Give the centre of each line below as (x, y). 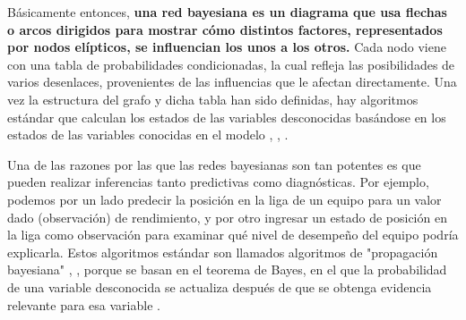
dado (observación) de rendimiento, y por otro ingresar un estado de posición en (227, 217)
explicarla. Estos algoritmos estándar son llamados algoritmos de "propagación (223, 252)
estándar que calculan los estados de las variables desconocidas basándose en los (227, 117)
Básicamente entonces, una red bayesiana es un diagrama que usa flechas (227, 12)
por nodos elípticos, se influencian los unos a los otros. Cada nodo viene (227, 47)
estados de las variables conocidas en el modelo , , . (148, 135)
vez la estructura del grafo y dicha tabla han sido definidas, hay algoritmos (213, 99)
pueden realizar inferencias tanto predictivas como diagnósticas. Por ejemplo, (218, 182)
